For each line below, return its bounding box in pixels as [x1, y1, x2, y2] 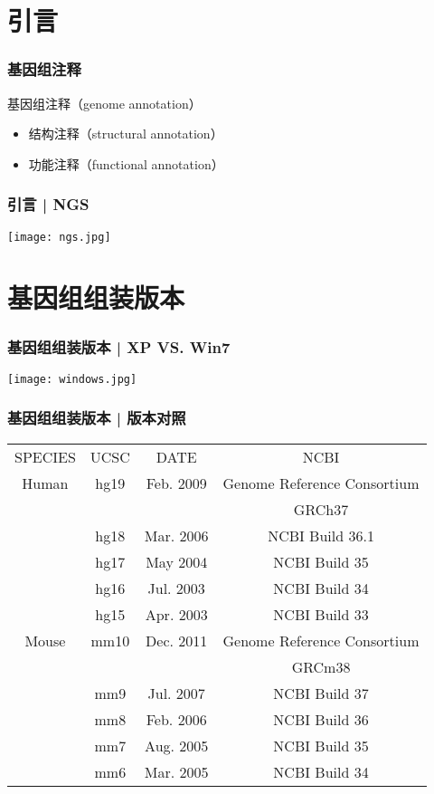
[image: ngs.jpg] [7, 230, 111, 244]
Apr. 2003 [145, 603, 208, 625]
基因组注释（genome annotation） [7, 93, 202, 112]
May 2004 [146, 550, 208, 572]
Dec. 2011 [146, 629, 208, 651]
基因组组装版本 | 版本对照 [7, 407, 186, 429]
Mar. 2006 [144, 524, 209, 546]
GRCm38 [291, 655, 351, 677]
